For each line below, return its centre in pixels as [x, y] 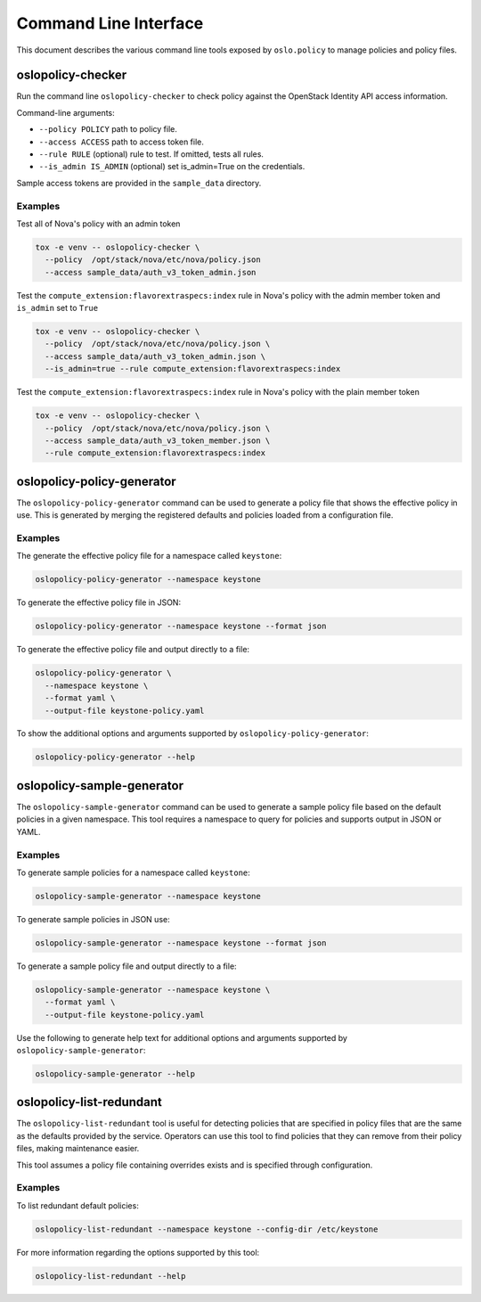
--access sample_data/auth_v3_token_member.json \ [158, 440]
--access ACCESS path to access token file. [122, 142]
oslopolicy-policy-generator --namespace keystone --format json [181, 626]
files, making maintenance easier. [78, 1149]
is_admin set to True [57, 308]
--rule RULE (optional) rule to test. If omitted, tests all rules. [151, 154]
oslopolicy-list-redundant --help [110, 1276]
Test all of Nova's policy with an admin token [98, 224]
